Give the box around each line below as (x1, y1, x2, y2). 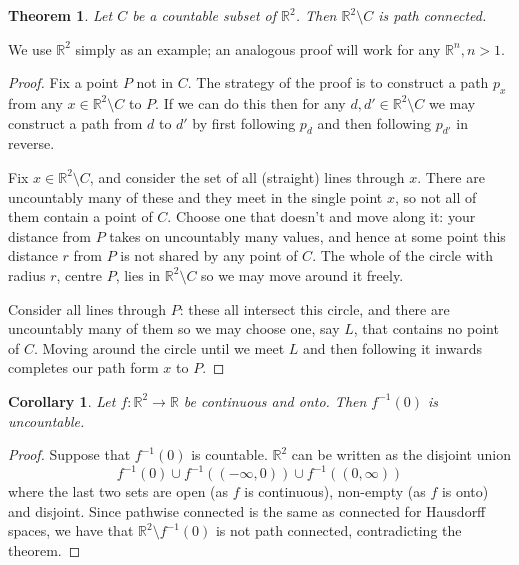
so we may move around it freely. (201, 264, 404, 285)
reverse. (8, 133, 55, 154)
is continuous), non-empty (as (244, 481, 426, 502)
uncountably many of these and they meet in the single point (8, 186, 383, 207)
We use (8, 38, 52, 59)
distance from (8, 225, 91, 246)
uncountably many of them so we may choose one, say (8, 318, 340, 339)
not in (136, 72, 174, 93)
